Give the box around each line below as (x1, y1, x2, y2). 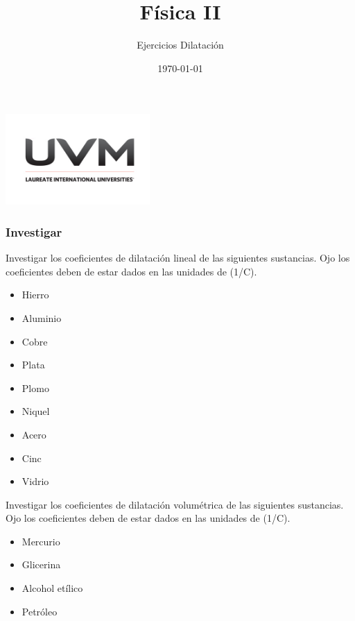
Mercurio (21, 534, 60, 548)
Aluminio (21, 310, 62, 325)
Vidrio (21, 474, 49, 488)
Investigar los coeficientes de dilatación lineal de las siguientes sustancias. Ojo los (6, 250, 350, 265)
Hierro (21, 287, 49, 302)
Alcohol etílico (21, 581, 83, 595)
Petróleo (21, 604, 58, 618)
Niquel (21, 404, 50, 418)
